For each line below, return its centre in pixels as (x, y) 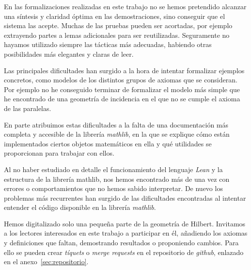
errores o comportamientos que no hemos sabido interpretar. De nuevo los (113, 188)
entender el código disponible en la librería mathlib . (80, 207)
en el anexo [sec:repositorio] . (46, 262)
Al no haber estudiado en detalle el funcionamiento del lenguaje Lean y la (113, 169)
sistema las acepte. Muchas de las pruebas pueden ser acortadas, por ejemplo (118, 25)
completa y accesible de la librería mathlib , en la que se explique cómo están (117, 134)
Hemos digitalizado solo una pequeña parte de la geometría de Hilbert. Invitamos (125, 223)
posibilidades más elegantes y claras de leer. (69, 54)
